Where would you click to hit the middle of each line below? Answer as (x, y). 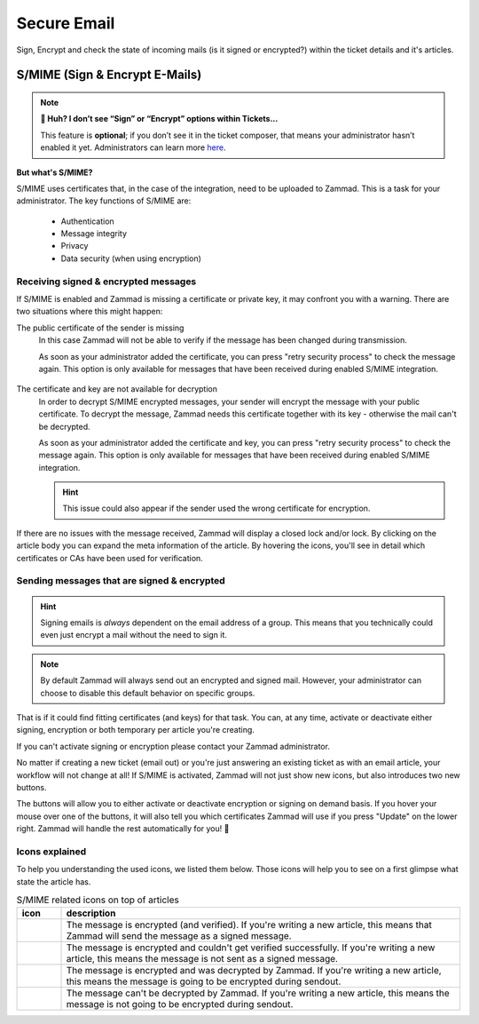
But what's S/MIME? (55, 172)
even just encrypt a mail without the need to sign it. (134, 635)
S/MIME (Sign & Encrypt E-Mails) (109, 75)
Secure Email (66, 23)
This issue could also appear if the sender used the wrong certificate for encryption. (216, 508)
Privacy (75, 246)
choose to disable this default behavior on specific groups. (148, 693)
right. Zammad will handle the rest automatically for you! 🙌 (123, 829)
